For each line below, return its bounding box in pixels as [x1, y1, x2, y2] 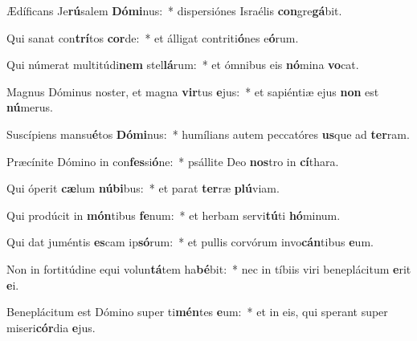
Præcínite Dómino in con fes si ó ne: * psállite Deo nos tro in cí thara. [6, 152, 339, 169]
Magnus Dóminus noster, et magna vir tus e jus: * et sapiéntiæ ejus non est [6, 83, 379, 99]
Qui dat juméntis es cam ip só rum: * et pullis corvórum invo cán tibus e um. [6, 233, 374, 250]
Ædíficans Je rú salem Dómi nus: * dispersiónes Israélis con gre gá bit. [6, 2, 342, 18]
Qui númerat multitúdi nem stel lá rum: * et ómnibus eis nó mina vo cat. [6, 56, 359, 73]
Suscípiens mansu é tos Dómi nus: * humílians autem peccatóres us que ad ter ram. [6, 125, 410, 142]
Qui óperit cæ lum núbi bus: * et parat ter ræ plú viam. [6, 180, 280, 197]
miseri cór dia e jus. [6, 319, 96, 335]
